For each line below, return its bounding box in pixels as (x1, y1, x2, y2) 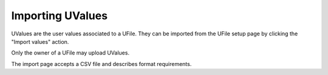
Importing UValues (11, 9, 108, 22)
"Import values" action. (11, 38, 69, 45)
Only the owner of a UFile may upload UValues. (11, 49, 130, 56)
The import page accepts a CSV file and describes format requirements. (11, 60, 192, 67)
